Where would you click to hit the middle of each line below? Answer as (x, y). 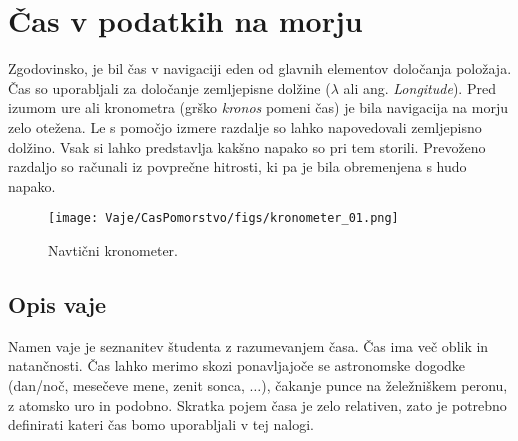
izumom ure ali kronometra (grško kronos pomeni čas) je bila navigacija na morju (258, 107)
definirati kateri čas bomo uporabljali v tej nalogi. (161, 424)
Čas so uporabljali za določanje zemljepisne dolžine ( (169, 87)
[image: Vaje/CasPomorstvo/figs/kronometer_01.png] (223, 218)
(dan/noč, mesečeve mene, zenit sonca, (126, 384)
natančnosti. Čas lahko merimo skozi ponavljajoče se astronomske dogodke (237, 365)
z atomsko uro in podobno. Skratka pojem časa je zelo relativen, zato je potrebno (257, 404)
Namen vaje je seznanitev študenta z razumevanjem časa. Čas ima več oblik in (248, 345)
